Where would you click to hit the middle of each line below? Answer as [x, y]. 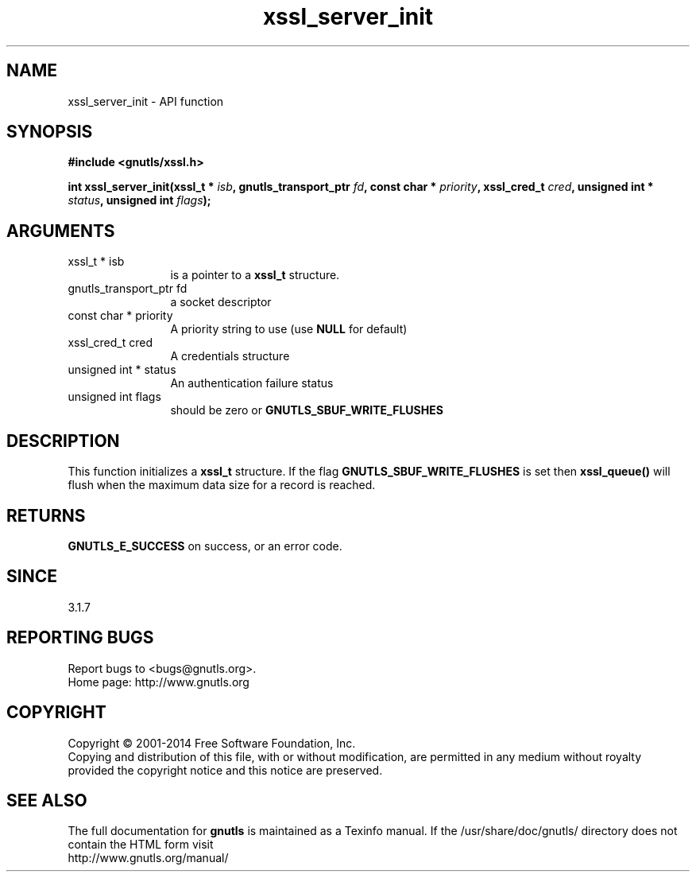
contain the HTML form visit [141, 845]
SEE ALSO [47, 800]
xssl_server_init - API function [146, 101]
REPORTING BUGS [80, 638]
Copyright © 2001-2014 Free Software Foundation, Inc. [212, 743]
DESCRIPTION [63, 441]
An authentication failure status [252, 383]
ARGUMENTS [61, 231]
